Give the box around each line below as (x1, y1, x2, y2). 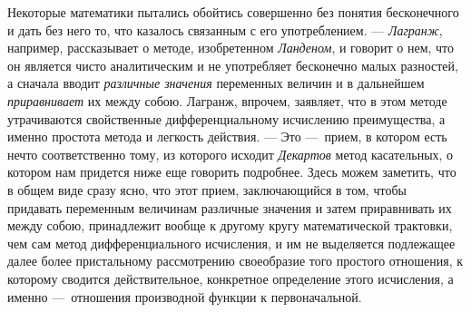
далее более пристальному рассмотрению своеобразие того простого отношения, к (7, 251, 463, 270)
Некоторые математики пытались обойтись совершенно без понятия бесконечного (7, 3, 459, 21)
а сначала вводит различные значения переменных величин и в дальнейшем (7, 73, 425, 93)
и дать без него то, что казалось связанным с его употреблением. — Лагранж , (7, 20, 443, 39)
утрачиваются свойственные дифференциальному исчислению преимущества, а (7, 109, 446, 128)
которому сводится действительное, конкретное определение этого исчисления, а (7, 268, 454, 288)
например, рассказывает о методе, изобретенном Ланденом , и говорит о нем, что (7, 38, 455, 57)
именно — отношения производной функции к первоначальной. (7, 287, 362, 306)
